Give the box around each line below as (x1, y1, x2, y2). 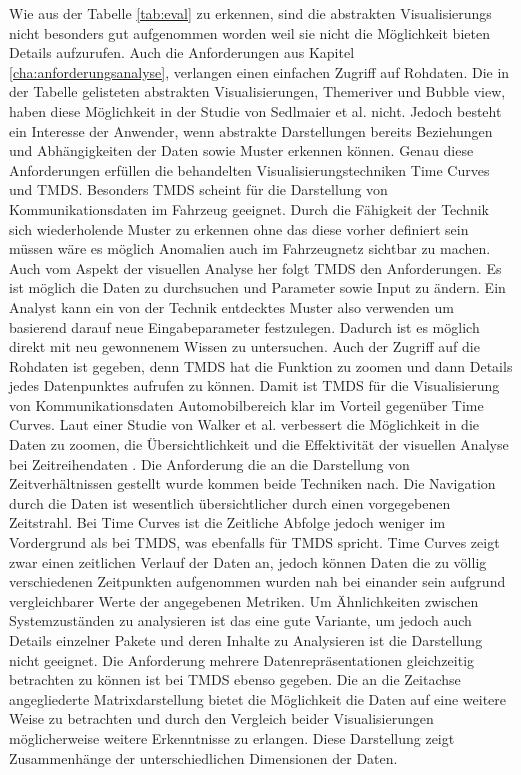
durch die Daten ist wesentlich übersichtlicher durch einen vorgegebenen (9, 492, 451, 513)
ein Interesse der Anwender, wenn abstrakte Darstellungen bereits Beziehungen (9, 120, 493, 141)
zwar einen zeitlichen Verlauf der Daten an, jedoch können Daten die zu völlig (9, 551, 487, 572)
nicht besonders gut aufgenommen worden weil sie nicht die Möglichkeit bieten (9, 22, 490, 43)
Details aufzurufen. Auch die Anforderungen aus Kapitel (9, 42, 355, 63)
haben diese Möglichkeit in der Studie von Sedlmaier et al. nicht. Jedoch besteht (9, 100, 502, 121)
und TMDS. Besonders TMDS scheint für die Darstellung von (9, 179, 388, 200)
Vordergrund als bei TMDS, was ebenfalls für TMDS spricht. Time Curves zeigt (9, 532, 500, 553)
